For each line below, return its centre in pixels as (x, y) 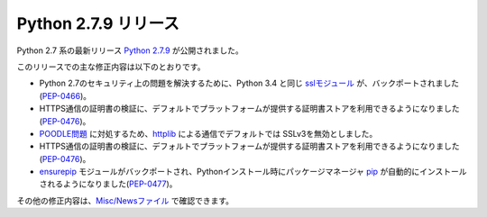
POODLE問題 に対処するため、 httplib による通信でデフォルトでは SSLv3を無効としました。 (208, 133)
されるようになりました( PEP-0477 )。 (108, 184)
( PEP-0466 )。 (65, 95)
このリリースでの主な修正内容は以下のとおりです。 (111, 67)
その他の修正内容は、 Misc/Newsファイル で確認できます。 (125, 200)
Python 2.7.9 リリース (98, 23)
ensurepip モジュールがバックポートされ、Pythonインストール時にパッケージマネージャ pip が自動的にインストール (253, 172)
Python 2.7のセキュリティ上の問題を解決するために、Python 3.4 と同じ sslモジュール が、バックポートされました (249, 83)
